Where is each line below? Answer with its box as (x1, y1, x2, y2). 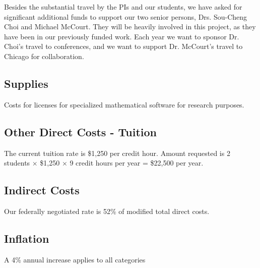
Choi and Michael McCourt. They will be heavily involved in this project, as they (4, 21, 256, 32)
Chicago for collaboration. (4, 50, 84, 61)
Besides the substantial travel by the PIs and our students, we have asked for (4, 2, 242, 12)
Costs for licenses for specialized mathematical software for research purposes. (4, 99, 244, 110)
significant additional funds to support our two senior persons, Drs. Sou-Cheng (4, 11, 247, 22)
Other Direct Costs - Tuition (4, 124, 157, 139)
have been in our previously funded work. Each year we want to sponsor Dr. (4, 31, 239, 41)
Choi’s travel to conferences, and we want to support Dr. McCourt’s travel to (4, 41, 243, 51)
